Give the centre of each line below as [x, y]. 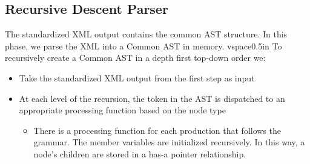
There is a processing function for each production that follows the [157, 130]
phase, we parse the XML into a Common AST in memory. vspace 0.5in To [143, 46]
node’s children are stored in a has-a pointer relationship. [140, 153]
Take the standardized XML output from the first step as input [137, 77]
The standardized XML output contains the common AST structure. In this [146, 34]
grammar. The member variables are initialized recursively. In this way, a [169, 142]
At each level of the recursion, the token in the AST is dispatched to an [152, 98]
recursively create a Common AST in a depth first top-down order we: [135, 58]
